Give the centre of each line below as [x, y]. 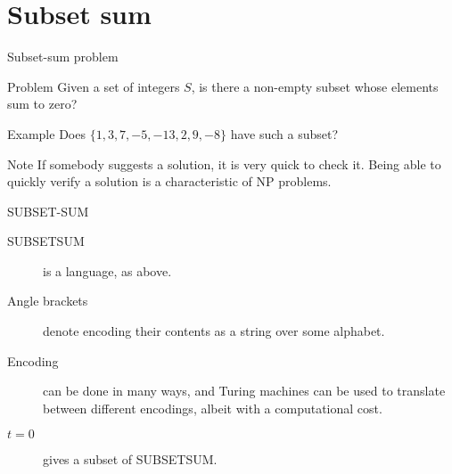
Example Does [46, 133]
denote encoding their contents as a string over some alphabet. [214, 331]
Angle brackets [48, 301]
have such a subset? [284, 133]
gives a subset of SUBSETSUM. [130, 459]
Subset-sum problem [63, 57]
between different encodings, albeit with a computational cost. [213, 408]
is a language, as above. [107, 270]
